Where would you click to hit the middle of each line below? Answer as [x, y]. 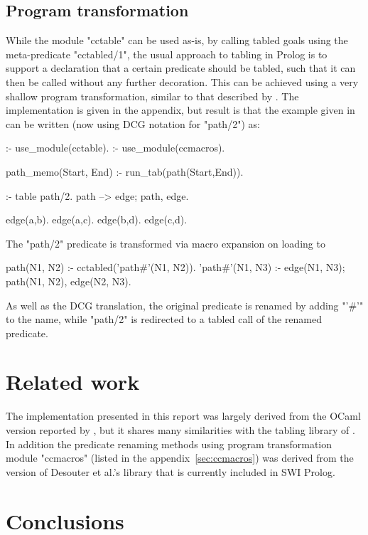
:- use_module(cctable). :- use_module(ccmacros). [115, 148]
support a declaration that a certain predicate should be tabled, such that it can [181, 68]
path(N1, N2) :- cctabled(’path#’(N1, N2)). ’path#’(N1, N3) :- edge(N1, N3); [175, 267]
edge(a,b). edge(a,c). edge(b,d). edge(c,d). [97, 219]
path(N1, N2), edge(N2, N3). [69, 281]
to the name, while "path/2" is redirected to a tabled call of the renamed [164, 319]
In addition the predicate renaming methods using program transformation [169, 444]
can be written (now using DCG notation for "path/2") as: [133, 123]
